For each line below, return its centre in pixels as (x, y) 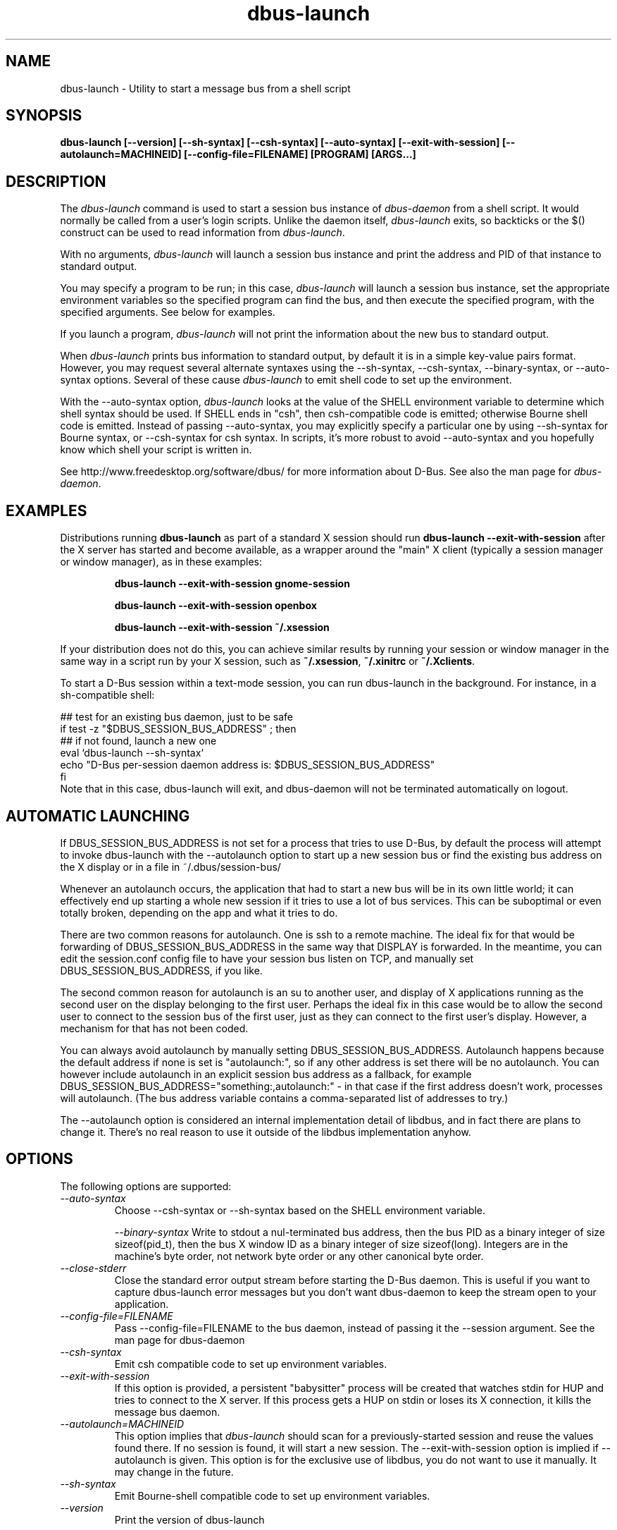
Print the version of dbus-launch (189, 1519)
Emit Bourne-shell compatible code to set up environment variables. (272, 1495)
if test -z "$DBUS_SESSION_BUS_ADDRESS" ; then (178, 729)
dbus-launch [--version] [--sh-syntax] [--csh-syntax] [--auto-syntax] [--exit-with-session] (280, 142)
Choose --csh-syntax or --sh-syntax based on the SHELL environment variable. (300, 1210)
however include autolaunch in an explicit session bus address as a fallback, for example (266, 1074)
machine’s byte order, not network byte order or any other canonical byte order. (299, 1256)
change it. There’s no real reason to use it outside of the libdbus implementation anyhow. (266, 1132)
